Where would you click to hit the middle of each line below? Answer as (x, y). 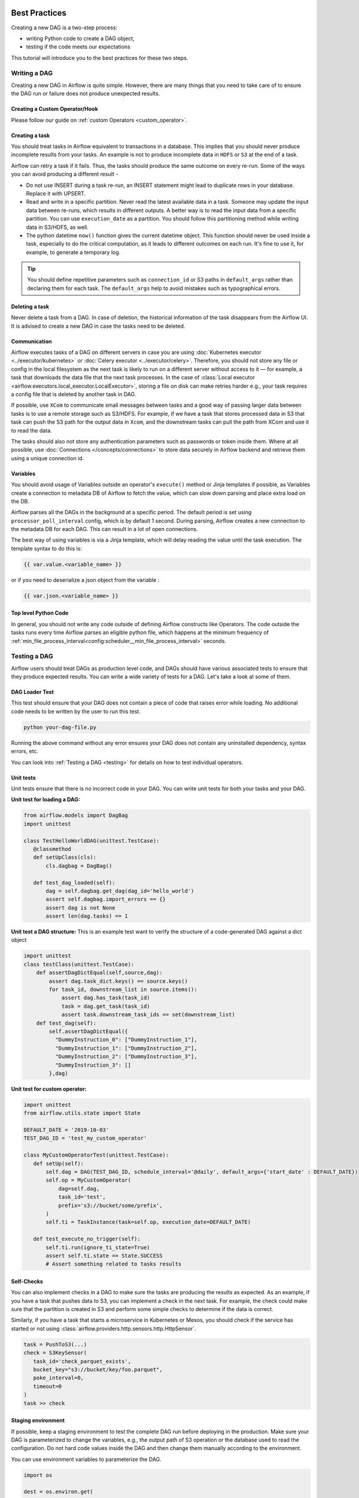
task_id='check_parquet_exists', (82, 1361)
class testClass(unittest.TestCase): (79, 964)
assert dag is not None (81, 907)
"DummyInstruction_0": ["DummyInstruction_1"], (126, 1040)
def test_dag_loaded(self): (74, 883)
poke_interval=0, (58, 1378)
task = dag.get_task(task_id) (106, 1006)
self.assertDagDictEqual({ (88, 1031)
